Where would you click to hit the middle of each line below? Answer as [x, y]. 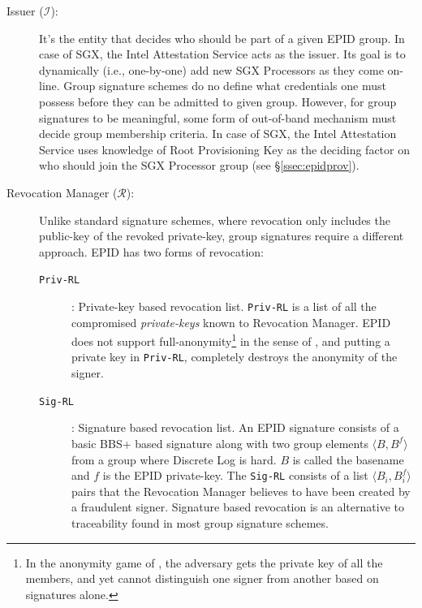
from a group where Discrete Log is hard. [174, 459]
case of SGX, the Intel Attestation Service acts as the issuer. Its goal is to [222, 54]
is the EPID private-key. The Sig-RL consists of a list [235, 475]
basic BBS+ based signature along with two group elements [220, 443]
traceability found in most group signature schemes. [200, 523]
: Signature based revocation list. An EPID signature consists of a [235, 427]
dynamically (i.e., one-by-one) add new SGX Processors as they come [211, 69]
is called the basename [348, 459]
